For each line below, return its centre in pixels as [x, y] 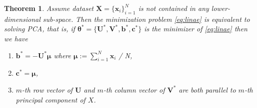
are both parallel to [207, 89]
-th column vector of [134, 89]
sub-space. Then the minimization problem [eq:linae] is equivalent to [146, 19]
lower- [221, 8]
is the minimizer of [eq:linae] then [196, 29]
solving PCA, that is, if [40, 29]
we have [16, 38]
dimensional [22, 19]
